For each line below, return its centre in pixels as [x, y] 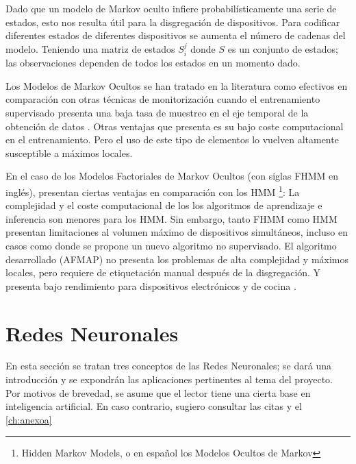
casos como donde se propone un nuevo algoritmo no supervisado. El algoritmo [171, 245]
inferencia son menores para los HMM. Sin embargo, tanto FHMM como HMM [171, 218]
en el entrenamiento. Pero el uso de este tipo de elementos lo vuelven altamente [172, 139]
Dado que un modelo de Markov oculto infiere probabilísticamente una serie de [171, 8]
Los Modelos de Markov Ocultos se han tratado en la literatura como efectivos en [177, 85]
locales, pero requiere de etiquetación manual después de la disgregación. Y [163, 272]
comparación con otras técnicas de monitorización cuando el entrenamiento [163, 99]
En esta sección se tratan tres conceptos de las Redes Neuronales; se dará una [168, 366]
